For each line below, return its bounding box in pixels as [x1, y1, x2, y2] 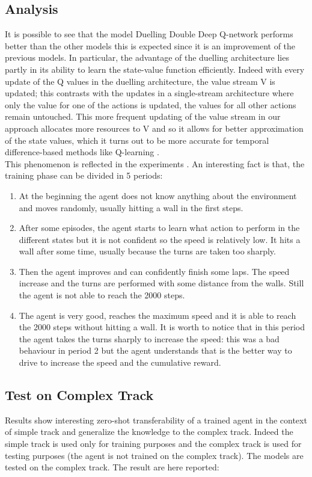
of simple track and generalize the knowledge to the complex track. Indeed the [5, 425, 293, 438]
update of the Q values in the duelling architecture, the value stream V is [5, 75, 275, 87]
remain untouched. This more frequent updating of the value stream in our [5, 110, 281, 123]
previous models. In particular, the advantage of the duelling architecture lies [5, 51, 289, 64]
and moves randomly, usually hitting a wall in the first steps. [19, 201, 243, 214]
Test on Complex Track [5, 386, 154, 404]
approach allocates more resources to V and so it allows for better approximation [5, 122, 304, 134]
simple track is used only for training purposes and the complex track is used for [5, 437, 302, 450]
